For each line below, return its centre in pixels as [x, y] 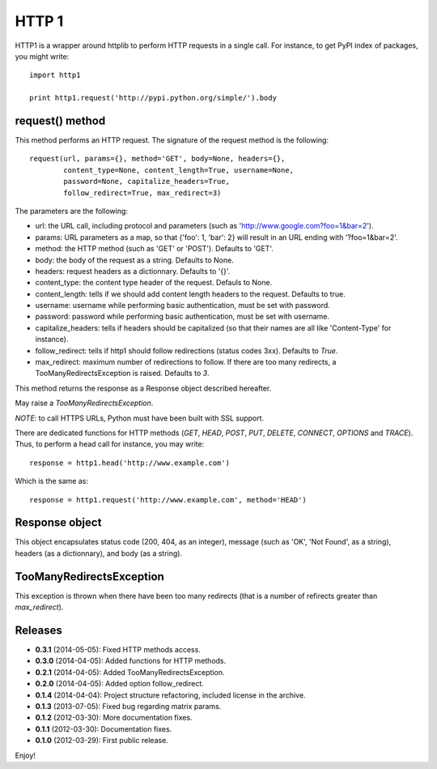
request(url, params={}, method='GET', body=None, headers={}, [157, 159]
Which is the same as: [52, 481]
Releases [38, 630]
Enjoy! [25, 755]
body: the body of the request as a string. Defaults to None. [134, 260]
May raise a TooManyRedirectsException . [84, 403]
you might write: [42, 56]
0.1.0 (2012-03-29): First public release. [102, 741]
